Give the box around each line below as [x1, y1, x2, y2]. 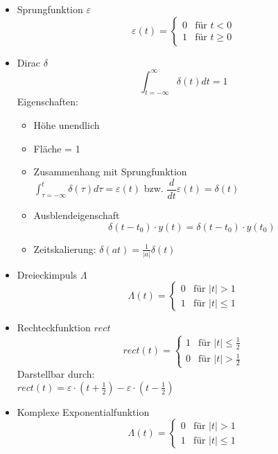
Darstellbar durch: [17, 367, 95, 381]
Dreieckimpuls [17, 267, 78, 281]
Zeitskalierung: [33, 241, 96, 256]
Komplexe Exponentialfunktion [17, 404, 150, 419]
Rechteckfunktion [17, 320, 91, 335]
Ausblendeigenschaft [33, 207, 120, 222]
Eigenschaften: [17, 94, 78, 109]
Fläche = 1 [33, 141, 80, 155]
